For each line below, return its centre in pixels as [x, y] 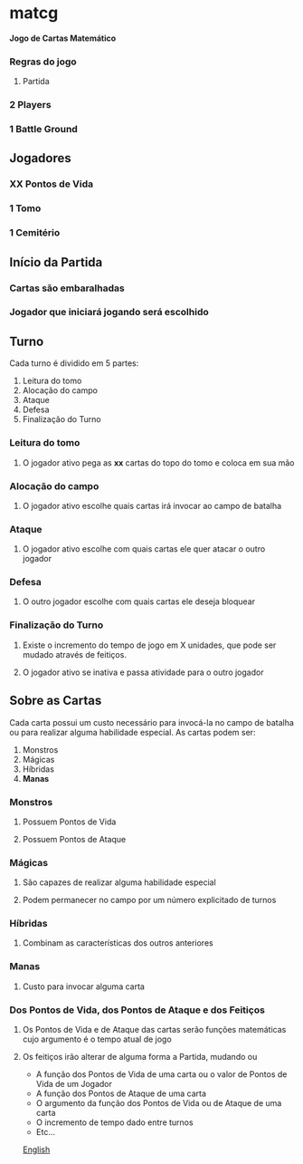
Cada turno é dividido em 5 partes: [74, 363]
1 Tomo [25, 208]
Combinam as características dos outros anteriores [118, 943]
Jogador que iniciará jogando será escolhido [109, 313]
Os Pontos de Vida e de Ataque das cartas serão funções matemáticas [154, 1030]
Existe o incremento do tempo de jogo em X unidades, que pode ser [149, 645]
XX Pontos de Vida [52, 184]
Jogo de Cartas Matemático [63, 38]
